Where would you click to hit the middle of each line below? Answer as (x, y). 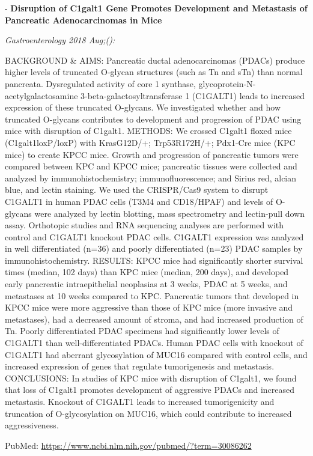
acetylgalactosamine (41, 95)
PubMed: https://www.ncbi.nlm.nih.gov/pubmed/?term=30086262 (128, 445)
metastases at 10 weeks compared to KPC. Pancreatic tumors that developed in (152, 295)
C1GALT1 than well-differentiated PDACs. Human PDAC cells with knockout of (154, 343)
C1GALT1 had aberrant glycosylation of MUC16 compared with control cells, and (156, 354)
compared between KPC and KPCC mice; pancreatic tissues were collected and (151, 166)
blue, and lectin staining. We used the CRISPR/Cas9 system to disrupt (137, 190)
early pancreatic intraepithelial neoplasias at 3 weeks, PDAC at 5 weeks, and (146, 284)
